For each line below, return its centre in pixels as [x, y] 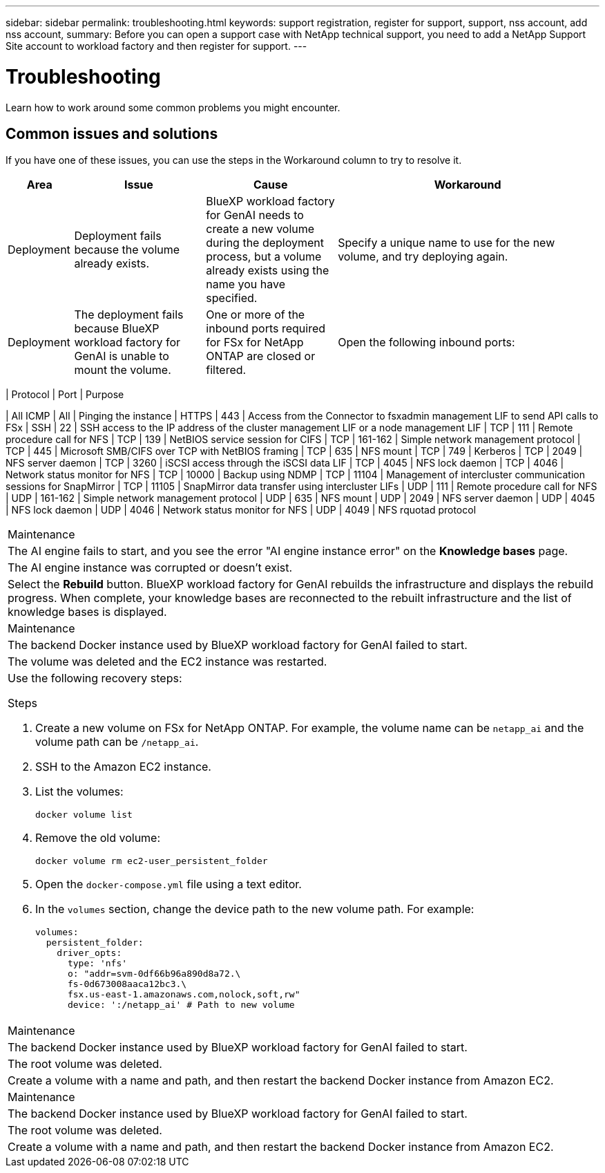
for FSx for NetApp [255, 342]
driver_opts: [89, 953]
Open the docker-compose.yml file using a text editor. [169, 884]
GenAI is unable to [122, 356]
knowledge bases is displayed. [87, 612]
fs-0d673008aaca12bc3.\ [127, 984]
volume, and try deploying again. [423, 257]
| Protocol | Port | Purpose [65, 395]
